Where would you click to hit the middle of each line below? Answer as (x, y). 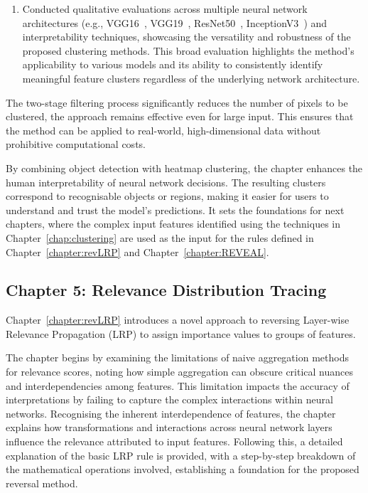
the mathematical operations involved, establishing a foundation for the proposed (183, 469)
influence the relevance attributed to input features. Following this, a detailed (174, 441)
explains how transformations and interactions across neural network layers (169, 427)
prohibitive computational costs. (76, 144)
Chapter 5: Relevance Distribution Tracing (166, 290)
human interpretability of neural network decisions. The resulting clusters (166, 182)
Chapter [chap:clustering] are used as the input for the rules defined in (160, 237)
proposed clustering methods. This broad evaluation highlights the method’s (188, 50)
